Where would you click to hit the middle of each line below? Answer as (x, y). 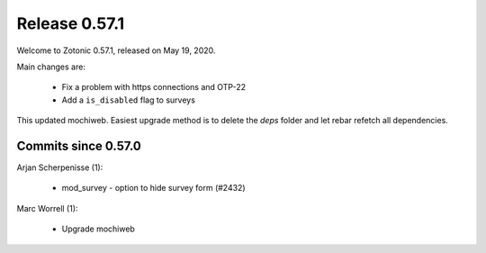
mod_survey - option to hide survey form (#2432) (154, 188)
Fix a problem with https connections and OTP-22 (154, 87)
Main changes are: (51, 67)
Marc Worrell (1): (47, 208)
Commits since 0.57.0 (79, 145)
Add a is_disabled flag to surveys (128, 100)
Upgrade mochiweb (98, 229)
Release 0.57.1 (71, 23)
